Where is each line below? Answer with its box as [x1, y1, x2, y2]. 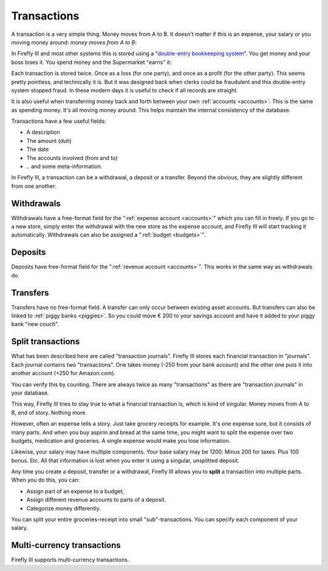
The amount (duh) [26, 137, 72, 144]
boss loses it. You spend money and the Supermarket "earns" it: [11, 58, 172, 66]
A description [26, 128, 60, 136]
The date [26, 146, 49, 153]
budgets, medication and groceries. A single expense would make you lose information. [11, 437, 231, 444]
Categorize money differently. [26, 505, 101, 512]
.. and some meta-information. [26, 163, 103, 170]
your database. [11, 389, 49, 396]
